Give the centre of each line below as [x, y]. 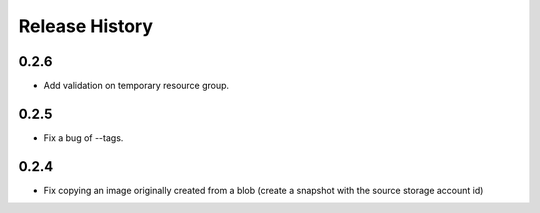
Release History [86, 26]
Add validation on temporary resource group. [136, 86]
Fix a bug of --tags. [83, 137]
